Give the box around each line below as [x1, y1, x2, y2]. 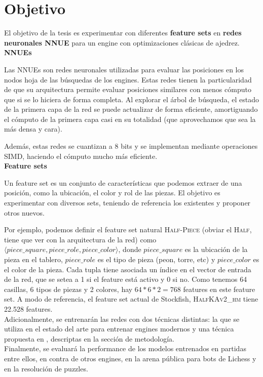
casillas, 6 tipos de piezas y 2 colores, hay [4, 283, 133, 294]
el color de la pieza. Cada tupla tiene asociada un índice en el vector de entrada [4, 264, 251, 274]
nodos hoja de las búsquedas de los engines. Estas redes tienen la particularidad [4, 74, 252, 85]
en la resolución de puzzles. [4, 363, 88, 373]
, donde [118, 244, 141, 255]
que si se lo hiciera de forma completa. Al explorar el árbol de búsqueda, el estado [4, 94, 259, 104]
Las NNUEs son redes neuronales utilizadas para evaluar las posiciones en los [4, 64, 244, 74]
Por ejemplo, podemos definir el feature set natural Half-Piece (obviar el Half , [4, 224, 252, 235]
